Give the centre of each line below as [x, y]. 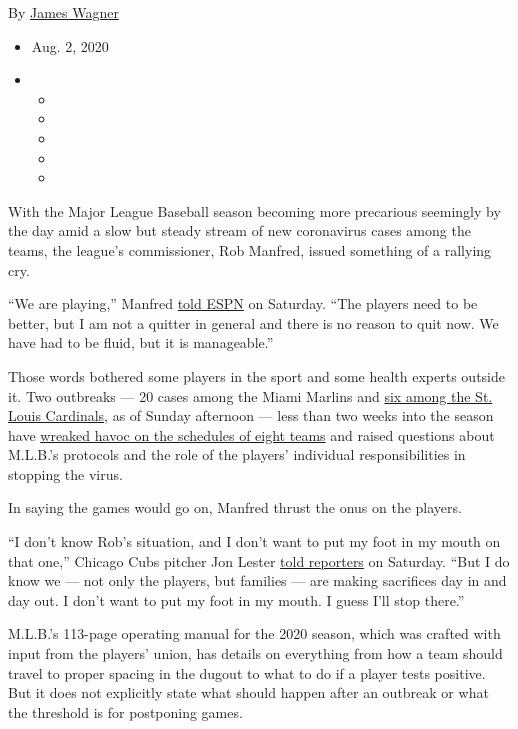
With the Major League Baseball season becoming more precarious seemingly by [254, 210]
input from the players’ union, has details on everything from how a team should [255, 653]
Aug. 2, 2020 [70, 45]
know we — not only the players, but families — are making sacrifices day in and [257, 580]
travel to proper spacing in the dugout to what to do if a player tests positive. [247, 672]
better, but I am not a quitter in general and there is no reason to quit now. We [253, 322]
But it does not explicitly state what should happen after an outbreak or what [248, 692]
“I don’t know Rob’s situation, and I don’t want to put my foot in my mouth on [254, 541]
